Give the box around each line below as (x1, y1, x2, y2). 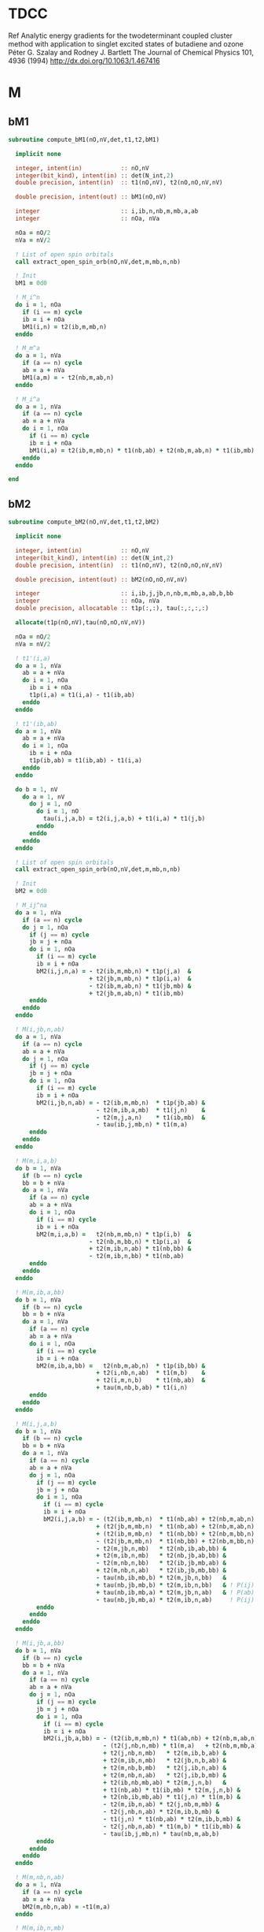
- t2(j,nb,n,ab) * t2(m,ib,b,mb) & (103, 1808, 220, 1816)
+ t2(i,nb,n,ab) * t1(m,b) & (95, 1369, 206, 1377)
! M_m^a (15, 344, 41, 352)
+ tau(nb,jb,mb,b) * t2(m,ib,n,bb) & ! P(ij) (95, 1581, 255, 1589)
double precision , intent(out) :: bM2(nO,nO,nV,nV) (15, 575, 189, 583)
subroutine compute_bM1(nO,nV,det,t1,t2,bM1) (8, 136, 159, 143)
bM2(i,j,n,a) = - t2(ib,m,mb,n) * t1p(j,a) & (36, 967, 192, 975)
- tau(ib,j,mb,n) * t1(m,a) (95, 1121, 189, 1129)
